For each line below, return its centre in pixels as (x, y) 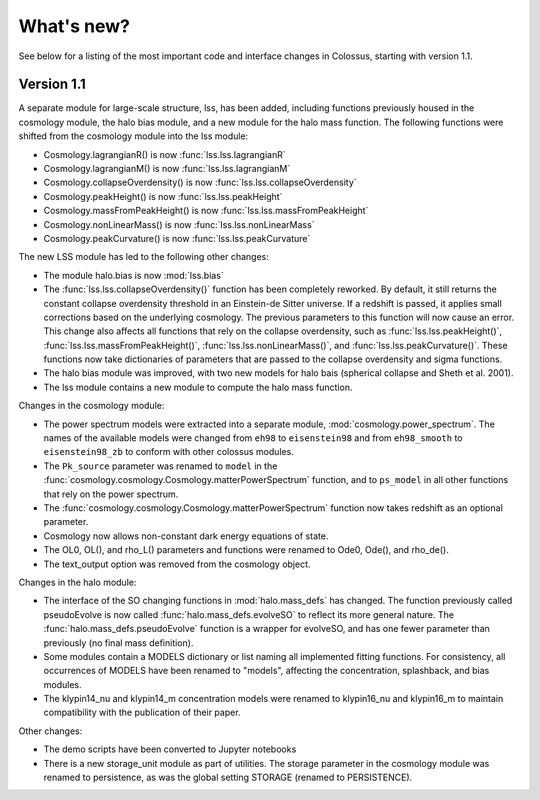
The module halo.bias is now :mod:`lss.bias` (133, 275)
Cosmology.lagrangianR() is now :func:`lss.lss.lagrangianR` (164, 154)
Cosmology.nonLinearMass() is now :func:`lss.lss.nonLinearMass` (179, 224)
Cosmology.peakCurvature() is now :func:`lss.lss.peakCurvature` (177, 238)
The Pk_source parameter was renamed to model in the (160, 466)
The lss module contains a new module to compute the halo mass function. (198, 387)
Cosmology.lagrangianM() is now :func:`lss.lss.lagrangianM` (167, 169)
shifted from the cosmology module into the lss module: (133, 136)
